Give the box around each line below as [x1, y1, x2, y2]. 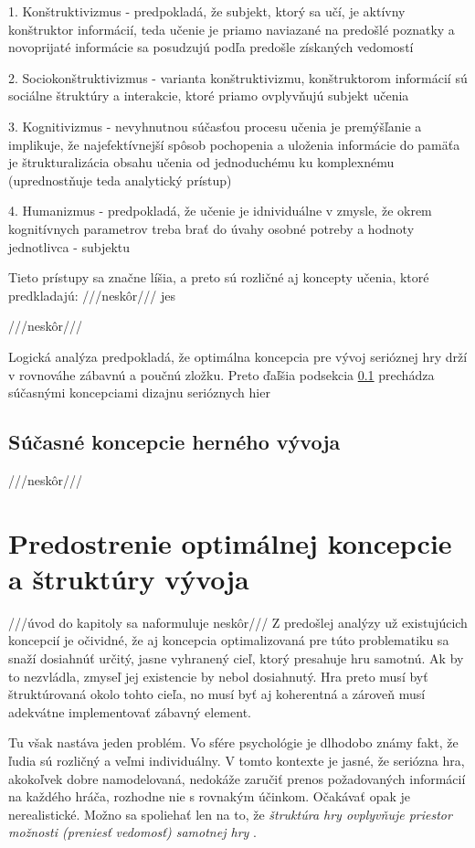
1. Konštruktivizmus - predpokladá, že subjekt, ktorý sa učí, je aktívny [8, 2, 406, 20]
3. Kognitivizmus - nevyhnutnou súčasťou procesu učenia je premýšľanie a [8, 116, 422, 135]
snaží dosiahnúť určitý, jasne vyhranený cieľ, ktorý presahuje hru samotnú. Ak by [8, 648, 464, 667]
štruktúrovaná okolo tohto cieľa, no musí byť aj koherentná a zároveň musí [8, 684, 426, 704]
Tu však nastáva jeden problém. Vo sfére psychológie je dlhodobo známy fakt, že [8, 733, 459, 752]
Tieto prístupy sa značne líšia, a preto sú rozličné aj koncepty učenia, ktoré [8, 268, 429, 287]
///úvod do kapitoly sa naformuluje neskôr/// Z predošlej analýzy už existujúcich [8, 612, 468, 631]
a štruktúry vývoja [8, 559, 249, 597]
